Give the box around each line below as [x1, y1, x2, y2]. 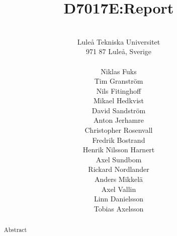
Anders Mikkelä [94, 174, 143, 184]
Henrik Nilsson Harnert [82, 144, 155, 155]
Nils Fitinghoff [96, 85, 141, 96]
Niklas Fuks [101, 66, 137, 76]
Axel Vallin [101, 183, 136, 194]
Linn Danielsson [94, 193, 144, 204]
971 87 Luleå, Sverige [85, 46, 152, 57]
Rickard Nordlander [88, 164, 149, 174]
